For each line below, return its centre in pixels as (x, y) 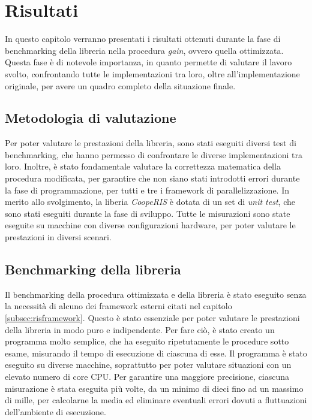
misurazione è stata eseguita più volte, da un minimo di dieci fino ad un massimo (154, 388)
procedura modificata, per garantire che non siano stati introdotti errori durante (152, 178)
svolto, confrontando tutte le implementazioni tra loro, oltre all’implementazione (152, 73)
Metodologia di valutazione (91, 118)
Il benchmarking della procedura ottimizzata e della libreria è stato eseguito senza (156, 294)
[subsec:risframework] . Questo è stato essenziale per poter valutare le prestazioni (152, 318)
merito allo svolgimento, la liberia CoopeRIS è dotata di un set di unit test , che (150, 202)
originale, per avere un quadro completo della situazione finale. (120, 85)
